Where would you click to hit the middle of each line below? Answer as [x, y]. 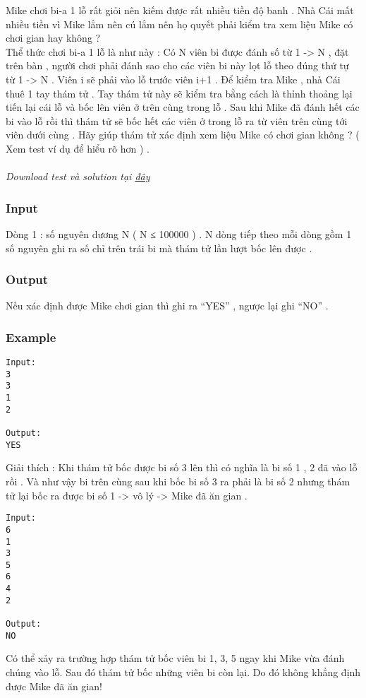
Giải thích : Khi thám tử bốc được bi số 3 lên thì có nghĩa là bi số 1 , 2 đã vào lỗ [182, 467]
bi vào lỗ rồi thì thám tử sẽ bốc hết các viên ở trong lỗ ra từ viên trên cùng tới [177, 120]
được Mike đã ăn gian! [54, 686]
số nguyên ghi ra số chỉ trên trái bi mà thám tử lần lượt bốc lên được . [159, 248]
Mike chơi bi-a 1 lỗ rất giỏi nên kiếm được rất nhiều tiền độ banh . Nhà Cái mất [180, 10]
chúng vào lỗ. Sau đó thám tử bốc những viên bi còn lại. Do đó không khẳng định [183, 672]
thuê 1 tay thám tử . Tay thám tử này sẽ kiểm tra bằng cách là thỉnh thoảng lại [179, 93]
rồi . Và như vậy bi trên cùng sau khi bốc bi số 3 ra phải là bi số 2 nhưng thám [178, 481]
